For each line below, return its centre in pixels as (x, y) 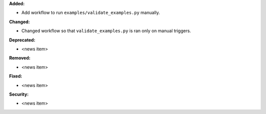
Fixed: (16, 76)
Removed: (20, 58)
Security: (19, 94)
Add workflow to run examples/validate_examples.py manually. (91, 13)
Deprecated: (22, 40)
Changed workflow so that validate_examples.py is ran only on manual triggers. (106, 31)
